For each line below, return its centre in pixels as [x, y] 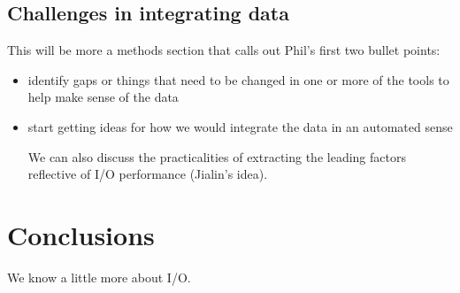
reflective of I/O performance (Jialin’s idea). [148, 174]
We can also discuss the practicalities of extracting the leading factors [217, 156]
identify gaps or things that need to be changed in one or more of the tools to [238, 79]
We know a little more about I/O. [99, 277]
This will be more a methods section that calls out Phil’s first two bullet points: [224, 50]
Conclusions [81, 234]
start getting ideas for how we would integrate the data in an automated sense [240, 126]
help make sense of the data [103, 97]
